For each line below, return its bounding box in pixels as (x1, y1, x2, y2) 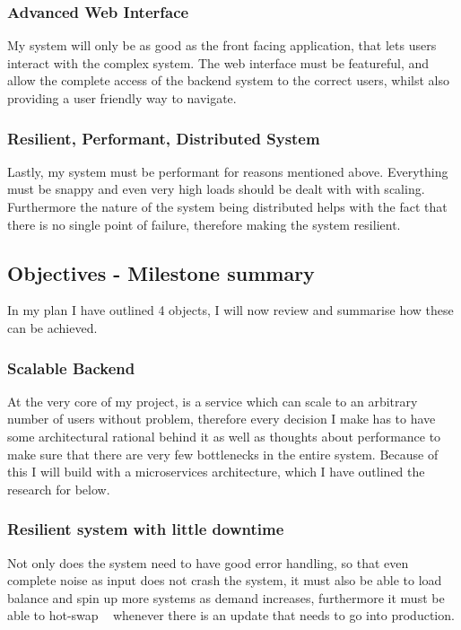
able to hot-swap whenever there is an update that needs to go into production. (7, 606, 455, 625)
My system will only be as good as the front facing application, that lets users (7, 36, 437, 55)
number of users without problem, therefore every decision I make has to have (7, 409, 436, 428)
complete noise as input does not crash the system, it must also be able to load (7, 571, 442, 590)
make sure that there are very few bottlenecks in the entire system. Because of (7, 444, 439, 463)
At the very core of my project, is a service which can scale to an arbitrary (7, 391, 418, 410)
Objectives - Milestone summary (7, 258, 315, 286)
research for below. (7, 479, 110, 498)
